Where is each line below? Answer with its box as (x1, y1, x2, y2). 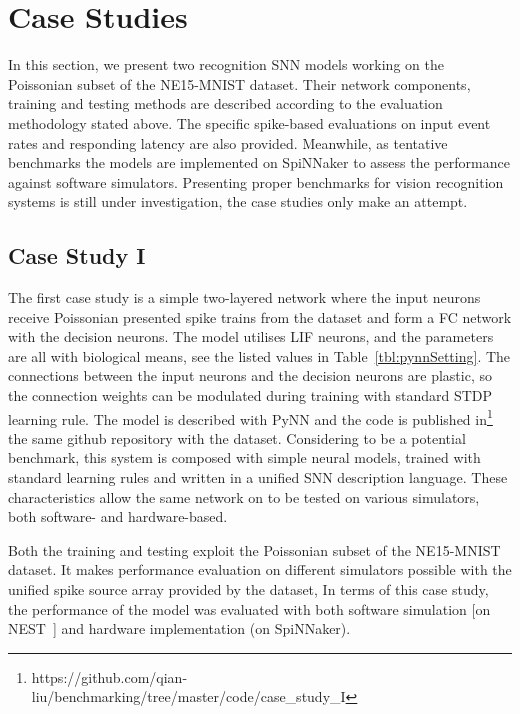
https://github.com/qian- (31, 666, 188, 687)
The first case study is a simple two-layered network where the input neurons (8, 287, 481, 308)
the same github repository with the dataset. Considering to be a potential (8, 427, 466, 448)
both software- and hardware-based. (8, 506, 228, 527)
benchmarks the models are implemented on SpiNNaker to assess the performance (8, 152, 510, 173)
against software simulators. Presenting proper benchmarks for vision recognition (8, 171, 504, 192)
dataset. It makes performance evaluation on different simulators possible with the (8, 559, 512, 580)
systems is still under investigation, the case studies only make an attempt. (8, 191, 468, 212)
